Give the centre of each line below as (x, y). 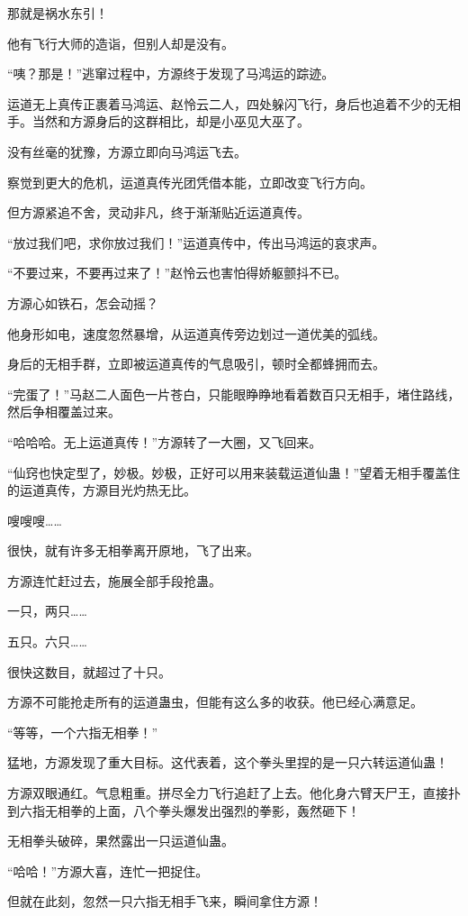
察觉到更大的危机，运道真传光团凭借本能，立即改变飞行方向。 (190, 182)
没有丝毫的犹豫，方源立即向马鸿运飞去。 (127, 151)
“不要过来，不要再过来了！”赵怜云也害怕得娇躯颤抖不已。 (177, 273)
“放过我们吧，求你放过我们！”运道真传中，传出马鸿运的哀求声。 (196, 242)
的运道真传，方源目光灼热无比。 (102, 490)
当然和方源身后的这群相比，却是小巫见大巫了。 (171, 121)
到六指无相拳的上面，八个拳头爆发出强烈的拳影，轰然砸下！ (184, 810)
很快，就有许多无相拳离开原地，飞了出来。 (133, 550)
